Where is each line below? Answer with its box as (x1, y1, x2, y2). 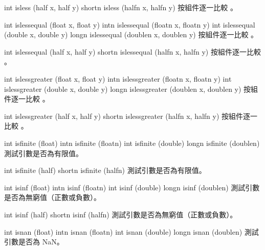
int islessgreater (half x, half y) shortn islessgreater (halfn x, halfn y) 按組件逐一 (4, 110, 258, 121)
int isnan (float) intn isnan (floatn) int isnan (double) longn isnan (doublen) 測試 (4, 226, 259, 237)
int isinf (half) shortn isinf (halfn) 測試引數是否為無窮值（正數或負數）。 (4, 209, 237, 219)
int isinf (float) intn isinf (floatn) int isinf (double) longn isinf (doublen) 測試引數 (4, 182, 260, 192)
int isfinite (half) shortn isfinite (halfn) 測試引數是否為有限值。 (4, 165, 206, 176)
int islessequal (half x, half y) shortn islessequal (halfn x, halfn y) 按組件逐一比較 (4, 46, 261, 57)
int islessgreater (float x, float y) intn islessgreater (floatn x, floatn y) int (4, 73, 232, 84)
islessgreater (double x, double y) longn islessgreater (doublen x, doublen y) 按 (4, 83, 251, 94)
